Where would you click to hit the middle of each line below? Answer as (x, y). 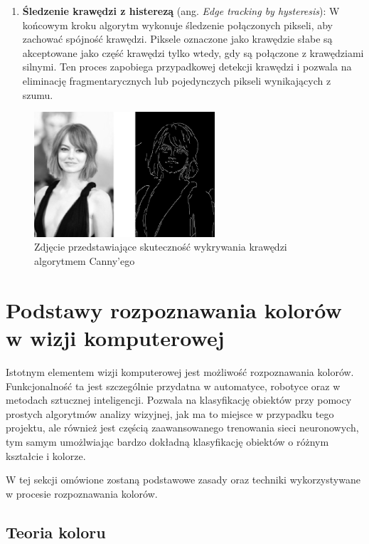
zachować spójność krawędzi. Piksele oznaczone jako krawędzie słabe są (177, 39)
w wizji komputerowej (115, 338)
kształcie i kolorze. (46, 455)
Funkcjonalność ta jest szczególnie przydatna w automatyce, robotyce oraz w (173, 386)
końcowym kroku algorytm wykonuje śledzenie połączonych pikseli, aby (178, 25)
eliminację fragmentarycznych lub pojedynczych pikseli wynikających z (177, 80)
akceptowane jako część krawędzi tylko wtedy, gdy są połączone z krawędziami (193, 52)
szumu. (38, 94)
